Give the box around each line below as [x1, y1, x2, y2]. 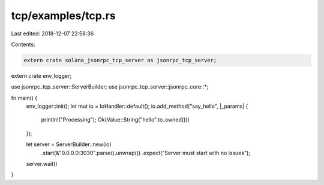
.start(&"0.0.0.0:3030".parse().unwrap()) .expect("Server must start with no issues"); [41, 149, 250, 156]
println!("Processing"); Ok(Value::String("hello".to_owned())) [41, 116, 190, 123]
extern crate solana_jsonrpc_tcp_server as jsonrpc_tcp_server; [23, 57, 217, 63]
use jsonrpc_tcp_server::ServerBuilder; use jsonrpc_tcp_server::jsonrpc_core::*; [11, 83, 209, 90]
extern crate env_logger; [11, 72, 72, 79]
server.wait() [26, 160, 58, 168]
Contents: [11, 41, 35, 48]
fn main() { [11, 94, 38, 101]
